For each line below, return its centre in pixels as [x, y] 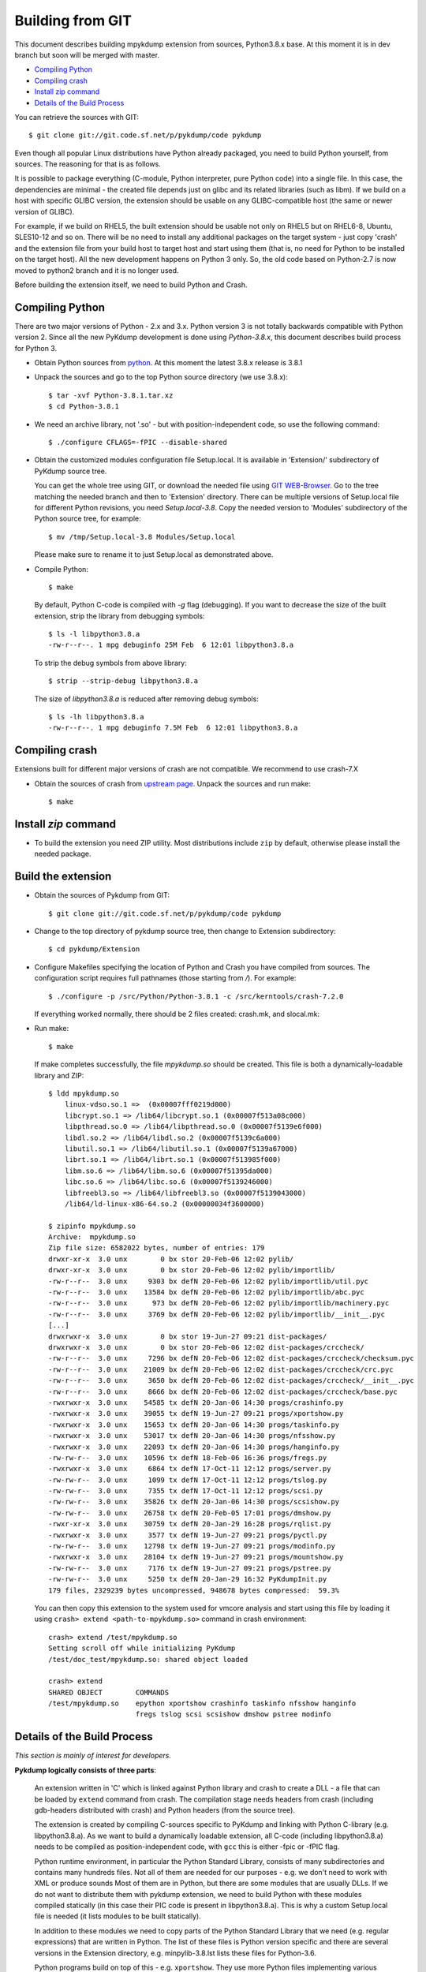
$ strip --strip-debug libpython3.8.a [123, 681]
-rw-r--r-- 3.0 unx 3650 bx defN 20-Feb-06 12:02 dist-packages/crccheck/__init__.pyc [231, 1381]
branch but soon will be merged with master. [87, 54]
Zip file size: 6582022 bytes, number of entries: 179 [157, 1248]
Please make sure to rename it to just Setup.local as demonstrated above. [154, 555]
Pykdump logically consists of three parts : [86, 1770]
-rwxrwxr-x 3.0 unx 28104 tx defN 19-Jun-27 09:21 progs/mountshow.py [196, 1557]
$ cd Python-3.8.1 [84, 407]
